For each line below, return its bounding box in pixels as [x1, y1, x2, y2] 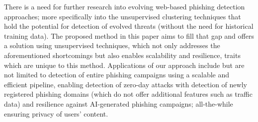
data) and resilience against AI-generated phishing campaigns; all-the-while [4, 98, 233, 109]
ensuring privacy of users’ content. [4, 108, 108, 119]
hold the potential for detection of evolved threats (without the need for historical [4, 21, 254, 31]
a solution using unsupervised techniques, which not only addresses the [4, 40, 220, 51]
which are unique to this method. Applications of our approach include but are [4, 60, 245, 70]
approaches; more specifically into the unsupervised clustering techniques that [4, 11, 241, 21]
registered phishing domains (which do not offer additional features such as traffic [4, 89, 253, 99]
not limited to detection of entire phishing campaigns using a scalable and [4, 69, 230, 80]
